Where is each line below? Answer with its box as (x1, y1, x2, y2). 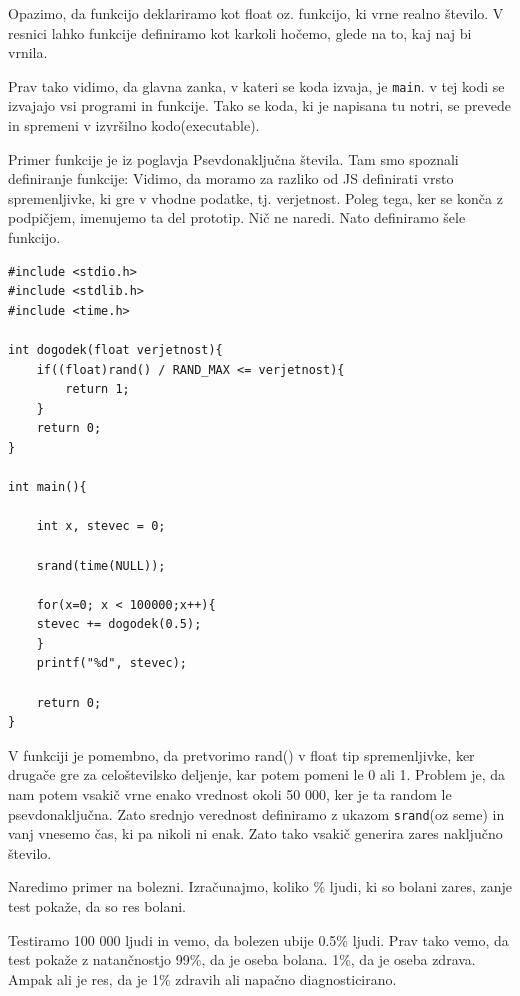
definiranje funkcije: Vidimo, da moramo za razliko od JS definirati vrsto (8, 168, 454, 189)
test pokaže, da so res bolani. (8, 896, 186, 917)
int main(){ (8, 480, 87, 495)
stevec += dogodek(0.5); (36, 617, 202, 632)
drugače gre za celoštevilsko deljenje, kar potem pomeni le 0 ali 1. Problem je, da (8, 764, 506, 785)
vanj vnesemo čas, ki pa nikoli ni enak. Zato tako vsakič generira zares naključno (8, 823, 503, 844)
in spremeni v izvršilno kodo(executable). (8, 115, 260, 136)
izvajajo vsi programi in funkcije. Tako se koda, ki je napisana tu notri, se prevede (8, 95, 511, 116)
